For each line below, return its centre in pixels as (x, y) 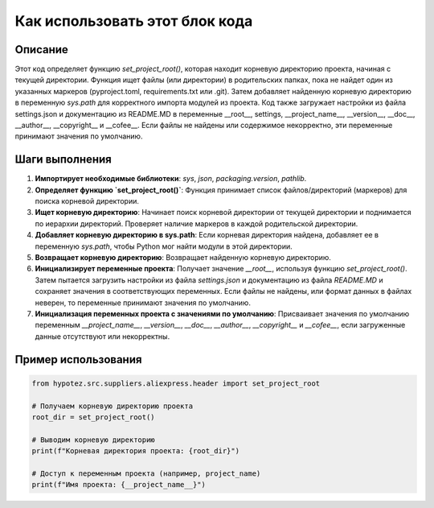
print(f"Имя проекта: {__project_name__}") (119, 485)
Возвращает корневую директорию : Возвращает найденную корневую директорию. (183, 258)
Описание (41, 50)
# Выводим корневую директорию (94, 440)
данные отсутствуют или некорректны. (102, 336)
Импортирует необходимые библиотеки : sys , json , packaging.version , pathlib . (171, 179)
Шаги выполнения (63, 160)
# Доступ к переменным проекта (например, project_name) (146, 473)
